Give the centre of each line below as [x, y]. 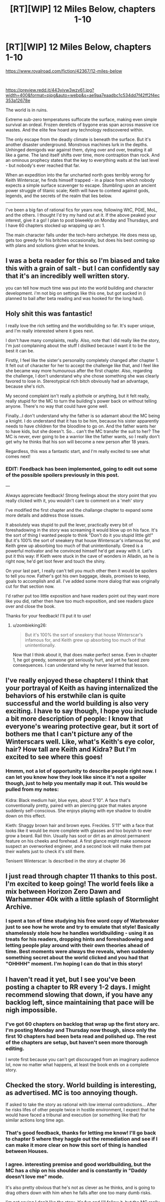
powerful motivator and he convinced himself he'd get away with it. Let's [79, 551]
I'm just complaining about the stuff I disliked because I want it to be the [78, 345]
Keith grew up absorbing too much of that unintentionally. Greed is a [74, 546]
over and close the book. [31, 606]
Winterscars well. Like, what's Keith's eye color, [80, 742]
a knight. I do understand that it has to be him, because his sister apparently [82, 421]
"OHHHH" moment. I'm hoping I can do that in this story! [74, 963]
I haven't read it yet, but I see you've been [71, 980]
